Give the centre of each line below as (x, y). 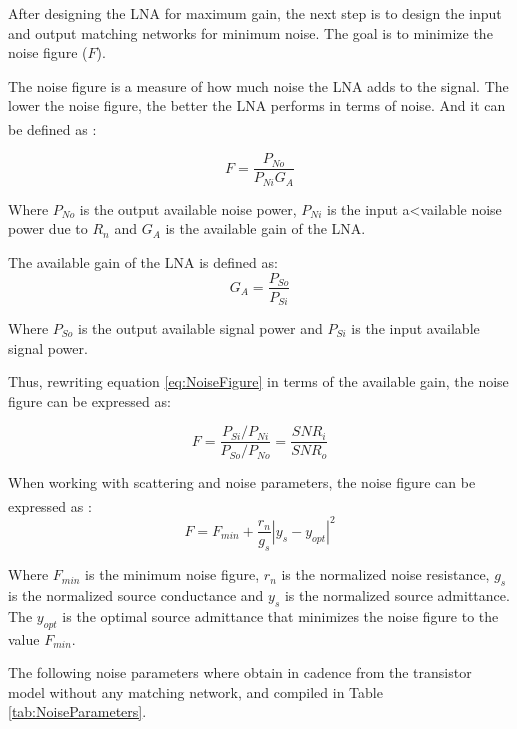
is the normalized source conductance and (136, 595)
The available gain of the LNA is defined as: (143, 261)
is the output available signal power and (200, 328)
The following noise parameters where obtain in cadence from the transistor (240, 672)
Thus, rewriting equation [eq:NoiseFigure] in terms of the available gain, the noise (258, 381)
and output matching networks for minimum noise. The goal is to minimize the (250, 32)
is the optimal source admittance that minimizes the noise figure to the (280, 615)
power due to (48, 228)
